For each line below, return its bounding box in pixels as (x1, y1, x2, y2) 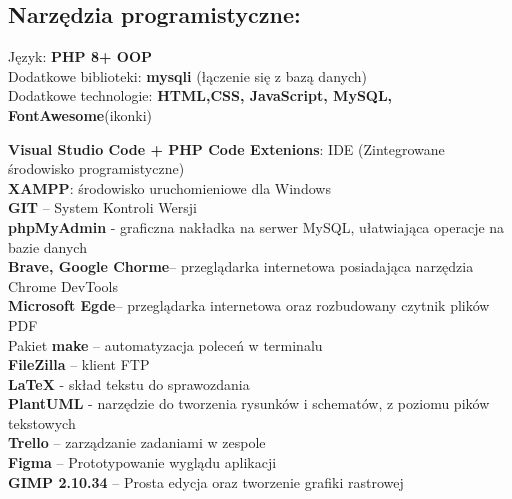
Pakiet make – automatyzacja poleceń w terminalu (8, 334, 323, 355)
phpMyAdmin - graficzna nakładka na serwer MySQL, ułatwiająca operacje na (8, 216, 505, 237)
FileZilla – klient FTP (8, 354, 150, 375)
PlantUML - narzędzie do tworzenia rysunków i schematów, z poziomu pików (8, 393, 490, 414)
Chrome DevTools (8, 275, 118, 296)
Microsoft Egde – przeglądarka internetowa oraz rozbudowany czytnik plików (8, 295, 490, 316)
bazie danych (8, 236, 87, 257)
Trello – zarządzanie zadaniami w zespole (8, 432, 266, 453)
